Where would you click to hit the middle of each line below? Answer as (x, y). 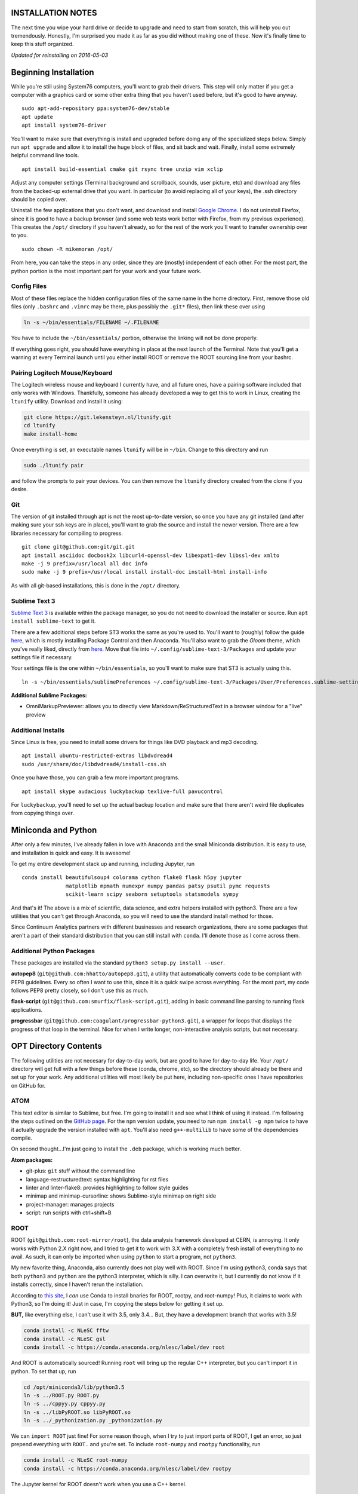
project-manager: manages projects (70, 1204)
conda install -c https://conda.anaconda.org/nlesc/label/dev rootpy (127, 1468)
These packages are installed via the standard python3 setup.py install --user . (118, 963)
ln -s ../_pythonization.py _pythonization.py (93, 1420)
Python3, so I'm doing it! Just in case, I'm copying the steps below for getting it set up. (117, 1304)
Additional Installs (38, 730)
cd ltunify (39, 425)
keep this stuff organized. (42, 44)
